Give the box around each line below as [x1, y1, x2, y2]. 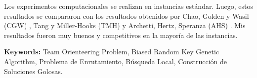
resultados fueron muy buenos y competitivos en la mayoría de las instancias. [4, 30, 238, 40]
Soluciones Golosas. [4, 66, 63, 76]
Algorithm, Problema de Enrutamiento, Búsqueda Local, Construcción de [4, 56, 227, 66]
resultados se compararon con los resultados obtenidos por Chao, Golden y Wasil [4, 10, 249, 21]
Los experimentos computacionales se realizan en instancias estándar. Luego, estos [4, 1, 253, 11]
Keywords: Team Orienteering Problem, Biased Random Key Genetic [4, 46, 219, 57]
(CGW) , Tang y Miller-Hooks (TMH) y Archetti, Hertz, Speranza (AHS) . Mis [4, 20, 246, 31]
